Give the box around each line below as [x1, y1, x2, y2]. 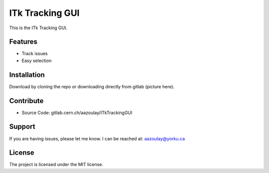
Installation [9, 70, 45, 79]
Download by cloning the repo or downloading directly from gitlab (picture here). [9, 83, 175, 89]
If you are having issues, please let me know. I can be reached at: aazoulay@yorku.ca [9, 135, 185, 141]
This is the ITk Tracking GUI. [9, 25, 68, 31]
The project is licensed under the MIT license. [9, 162, 104, 168]
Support [9, 122, 35, 131]
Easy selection [21, 58, 52, 63]
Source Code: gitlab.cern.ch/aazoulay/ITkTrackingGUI [21, 110, 133, 115]
